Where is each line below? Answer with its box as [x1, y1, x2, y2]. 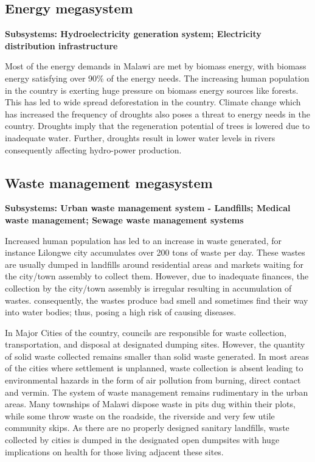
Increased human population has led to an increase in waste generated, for [5, 234, 282, 247]
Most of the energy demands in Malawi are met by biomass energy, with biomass [5, 60, 306, 72]
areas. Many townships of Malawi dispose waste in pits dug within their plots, [5, 397, 296, 410]
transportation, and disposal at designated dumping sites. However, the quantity [5, 338, 305, 351]
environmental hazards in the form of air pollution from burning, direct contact [5, 374, 301, 387]
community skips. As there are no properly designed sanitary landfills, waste [5, 421, 289, 434]
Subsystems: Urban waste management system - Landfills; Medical [5, 201, 291, 214]
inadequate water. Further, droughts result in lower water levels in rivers [5, 131, 275, 144]
